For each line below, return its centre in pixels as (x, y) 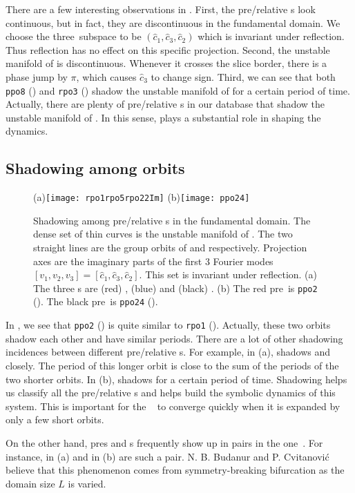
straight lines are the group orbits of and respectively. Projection (170, 248)
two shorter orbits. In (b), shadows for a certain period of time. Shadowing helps (176, 379)
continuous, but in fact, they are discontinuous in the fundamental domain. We (173, 22)
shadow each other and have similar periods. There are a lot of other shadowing (174, 338)
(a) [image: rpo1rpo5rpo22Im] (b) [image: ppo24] (142, 197)
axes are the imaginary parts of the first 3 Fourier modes (153, 261)
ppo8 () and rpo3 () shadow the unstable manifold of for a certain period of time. (178, 90)
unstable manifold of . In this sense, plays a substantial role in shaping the (163, 117)
